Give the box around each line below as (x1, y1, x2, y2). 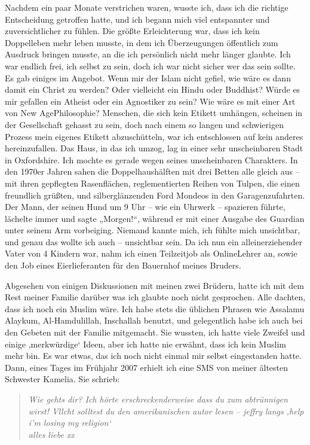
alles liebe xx (28, 428, 75, 440)
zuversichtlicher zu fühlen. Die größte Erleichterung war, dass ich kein (5, 25, 260, 37)
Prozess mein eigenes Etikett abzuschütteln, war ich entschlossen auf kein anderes (5, 130, 303, 142)
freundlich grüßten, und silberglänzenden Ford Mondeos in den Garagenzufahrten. (5, 188, 305, 201)
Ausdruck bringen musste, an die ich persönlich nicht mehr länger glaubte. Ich (5, 48, 291, 60)
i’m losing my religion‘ (28, 416, 111, 429)
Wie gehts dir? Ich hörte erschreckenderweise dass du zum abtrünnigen (28, 393, 288, 405)
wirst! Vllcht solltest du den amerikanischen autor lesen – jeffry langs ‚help (28, 404, 304, 417)
